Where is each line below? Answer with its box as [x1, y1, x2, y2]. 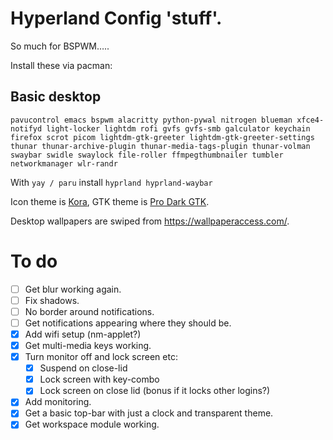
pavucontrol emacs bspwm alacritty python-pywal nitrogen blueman [10, 115, 293, 125]
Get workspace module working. [24, 418, 160, 431]
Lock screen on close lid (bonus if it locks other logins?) [39, 385, 271, 397]
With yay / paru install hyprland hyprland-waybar [10, 176, 213, 188]
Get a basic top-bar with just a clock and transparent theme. [24, 407, 274, 419]
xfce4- [296, 115, 325, 125]
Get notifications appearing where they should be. [24, 317, 232, 329]
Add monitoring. [24, 396, 92, 408]
